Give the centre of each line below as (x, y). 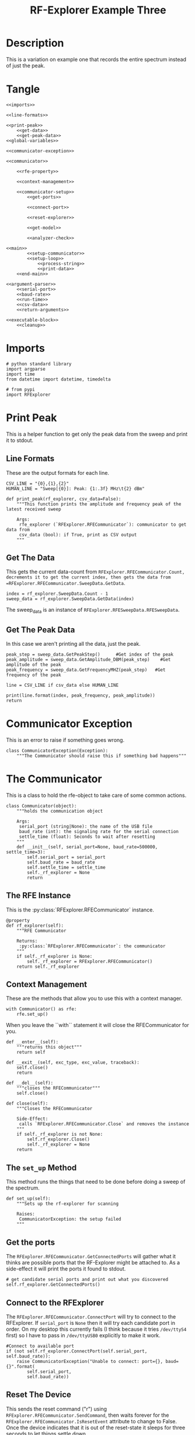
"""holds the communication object (60, 811)
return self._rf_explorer (48, 967)
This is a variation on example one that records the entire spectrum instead (96, 59)
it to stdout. (20, 440)
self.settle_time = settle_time (67, 867)
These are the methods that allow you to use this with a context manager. (94, 998)
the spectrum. (23, 1188)
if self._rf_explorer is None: (55, 956)
